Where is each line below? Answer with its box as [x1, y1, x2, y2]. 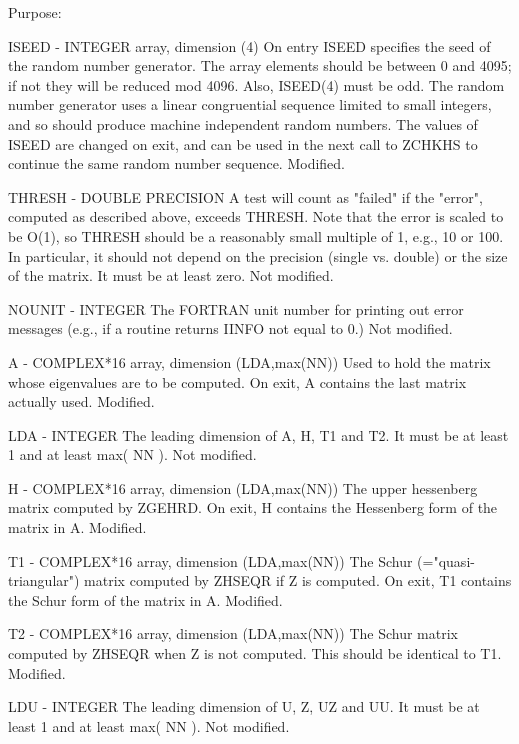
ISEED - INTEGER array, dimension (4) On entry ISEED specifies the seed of [8, 35, 491, 56]
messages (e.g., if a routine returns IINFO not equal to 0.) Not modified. [8, 318, 453, 339]
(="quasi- [417, 550, 475, 571]
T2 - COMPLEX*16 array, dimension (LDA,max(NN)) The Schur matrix [8, 623, 459, 644]
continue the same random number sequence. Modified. [8, 153, 346, 174]
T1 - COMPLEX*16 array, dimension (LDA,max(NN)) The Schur [8, 550, 413, 571]
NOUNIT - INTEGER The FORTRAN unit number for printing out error [8, 298, 464, 319]
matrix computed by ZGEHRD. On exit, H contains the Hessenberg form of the [8, 497, 498, 518]
